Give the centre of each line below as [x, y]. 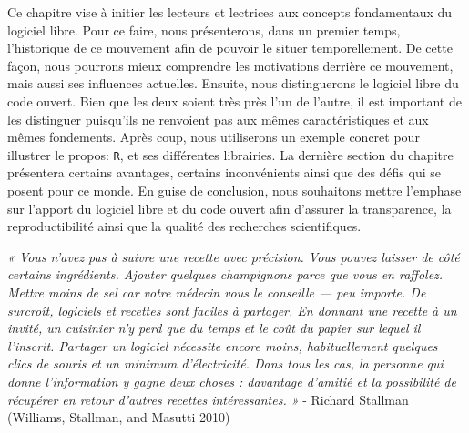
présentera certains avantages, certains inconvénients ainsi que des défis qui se [224, 172]
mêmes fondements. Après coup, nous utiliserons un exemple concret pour [214, 137]
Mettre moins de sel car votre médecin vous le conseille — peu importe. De [217, 292]
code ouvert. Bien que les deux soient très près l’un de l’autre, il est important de [234, 101]
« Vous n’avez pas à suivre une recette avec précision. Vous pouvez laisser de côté [234, 256]
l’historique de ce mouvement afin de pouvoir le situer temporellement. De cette [230, 48]
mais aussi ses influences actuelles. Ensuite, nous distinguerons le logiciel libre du [233, 83]
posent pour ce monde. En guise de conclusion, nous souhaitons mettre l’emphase [234, 190]
